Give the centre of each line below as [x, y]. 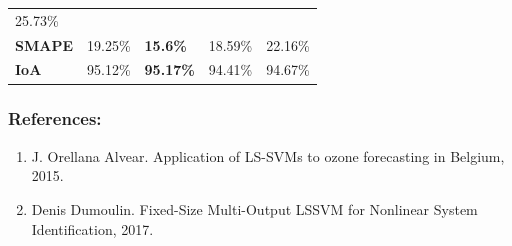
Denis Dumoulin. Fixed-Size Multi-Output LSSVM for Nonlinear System [254, 208]
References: [55, 118]
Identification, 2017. [92, 228]
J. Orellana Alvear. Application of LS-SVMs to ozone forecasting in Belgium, [268, 155]
